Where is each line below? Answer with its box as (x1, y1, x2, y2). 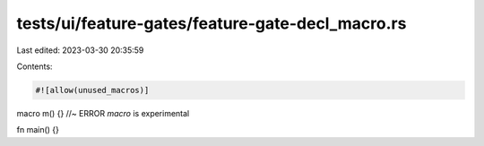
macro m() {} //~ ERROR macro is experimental (16, 107, 190, 118)
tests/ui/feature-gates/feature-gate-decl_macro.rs (16, 13, 407, 33)
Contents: (16, 61, 53, 72)
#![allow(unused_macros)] (35, 85, 150, 95)
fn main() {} (16, 125, 60, 135)
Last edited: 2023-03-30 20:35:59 (16, 45, 144, 56)
